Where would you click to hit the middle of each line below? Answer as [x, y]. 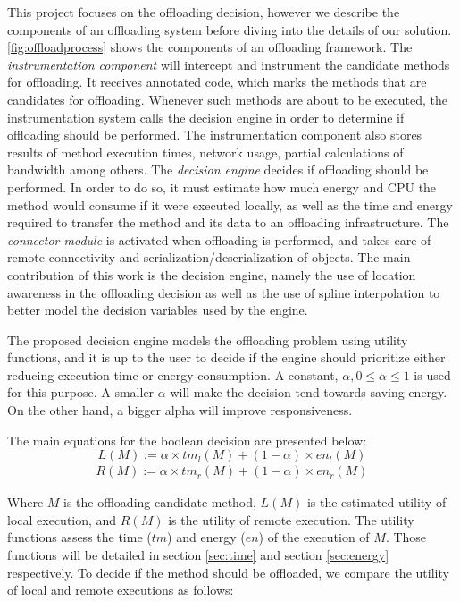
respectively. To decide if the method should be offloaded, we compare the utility [228, 572]
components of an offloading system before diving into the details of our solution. [230, 29]
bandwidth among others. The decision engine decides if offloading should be [218, 170]
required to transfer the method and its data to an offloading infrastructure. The [228, 222]
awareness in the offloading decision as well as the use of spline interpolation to [224, 292]
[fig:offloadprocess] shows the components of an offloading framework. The [210, 47]
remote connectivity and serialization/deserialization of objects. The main [209, 257]
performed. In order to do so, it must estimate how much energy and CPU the [222, 187]
